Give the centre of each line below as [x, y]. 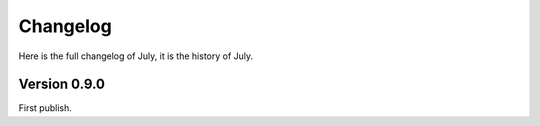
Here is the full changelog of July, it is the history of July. [136, 56]
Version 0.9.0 [61, 84]
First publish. [45, 108]
